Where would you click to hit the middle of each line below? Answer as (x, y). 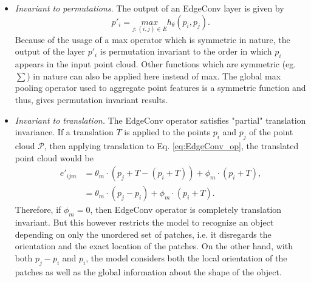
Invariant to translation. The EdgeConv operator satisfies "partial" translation (160, 120)
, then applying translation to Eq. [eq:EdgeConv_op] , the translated (171, 145)
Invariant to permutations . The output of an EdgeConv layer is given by (149, 8)
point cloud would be (54, 157)
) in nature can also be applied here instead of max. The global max (154, 76)
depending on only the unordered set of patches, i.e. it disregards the (143, 234)
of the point (271, 132)
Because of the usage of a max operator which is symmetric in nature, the (152, 39)
